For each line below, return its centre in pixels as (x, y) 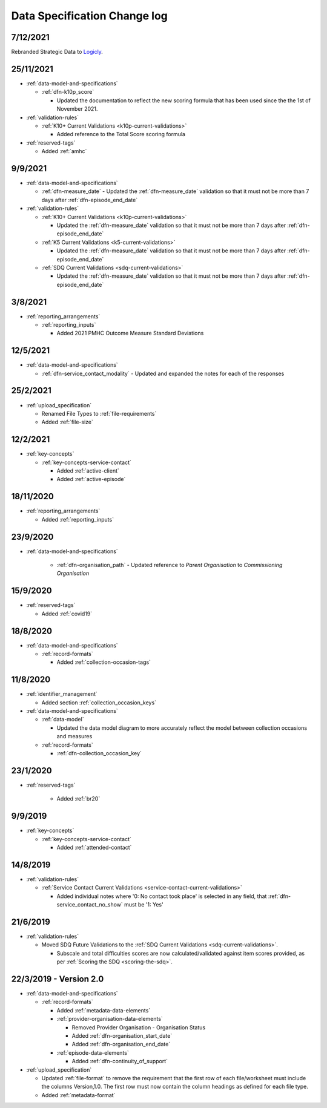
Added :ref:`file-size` (67, 422)
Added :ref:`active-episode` (91, 479)
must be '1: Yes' (144, 905)
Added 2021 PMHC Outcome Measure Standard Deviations (130, 333)
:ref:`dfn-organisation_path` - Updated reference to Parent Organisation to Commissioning (170, 565)
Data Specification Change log (89, 16)
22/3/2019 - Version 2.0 (58, 979)
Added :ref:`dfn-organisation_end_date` (121, 1044)
